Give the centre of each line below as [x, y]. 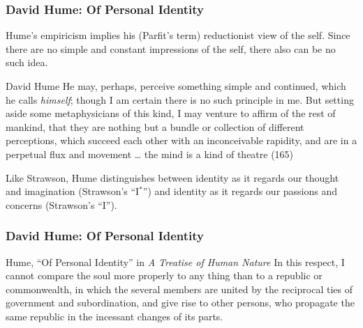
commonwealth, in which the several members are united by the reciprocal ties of [179, 289]
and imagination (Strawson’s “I [73, 191]
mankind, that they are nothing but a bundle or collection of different [155, 126]
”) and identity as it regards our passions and [240, 191]
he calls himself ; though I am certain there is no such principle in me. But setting [180, 99]
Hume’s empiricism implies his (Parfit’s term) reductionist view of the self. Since [178, 35]
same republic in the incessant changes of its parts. [114, 316]
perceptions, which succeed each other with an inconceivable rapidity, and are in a [181, 140]
